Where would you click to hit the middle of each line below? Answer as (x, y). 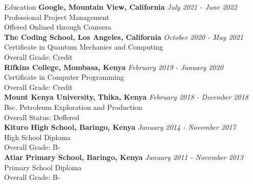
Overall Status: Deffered (42, 117)
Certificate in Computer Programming (64, 77)
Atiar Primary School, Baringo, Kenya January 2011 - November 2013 (124, 157)
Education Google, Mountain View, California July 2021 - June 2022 (121, 7)
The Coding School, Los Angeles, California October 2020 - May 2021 (124, 37)
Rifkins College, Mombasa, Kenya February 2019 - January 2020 (114, 67)
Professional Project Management (57, 17)
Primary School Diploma (43, 167)
